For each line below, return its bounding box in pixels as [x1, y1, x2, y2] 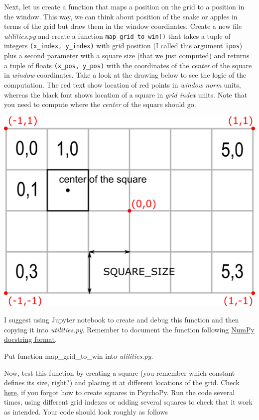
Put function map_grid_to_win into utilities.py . [4, 351, 153, 361]
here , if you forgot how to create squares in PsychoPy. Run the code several [4, 387, 235, 397]
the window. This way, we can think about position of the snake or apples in [4, 11, 238, 21]
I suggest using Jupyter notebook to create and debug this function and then [4, 315, 239, 325]
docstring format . [4, 334, 57, 344]
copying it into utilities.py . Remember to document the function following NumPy [4, 324, 255, 334]
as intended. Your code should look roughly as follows [4, 407, 168, 417]
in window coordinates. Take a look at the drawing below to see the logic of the [4, 70, 247, 80]
